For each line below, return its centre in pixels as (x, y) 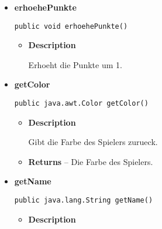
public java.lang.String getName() (84, 201)
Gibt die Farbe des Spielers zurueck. (93, 142)
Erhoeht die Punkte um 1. (75, 64)
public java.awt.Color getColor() (81, 104)
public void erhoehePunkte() (71, 26)
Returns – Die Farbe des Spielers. (91, 161)
